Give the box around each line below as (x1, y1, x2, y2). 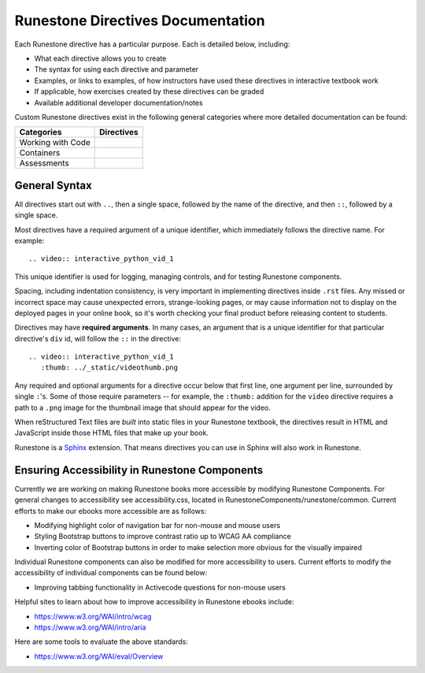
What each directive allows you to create (34, 54, 167, 63)
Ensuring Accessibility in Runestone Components (14, 463, 264, 477)
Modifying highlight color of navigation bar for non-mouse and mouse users (34, 520, 281, 530)
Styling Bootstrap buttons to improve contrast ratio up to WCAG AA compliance (34, 532, 291, 541)
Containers (19, 147, 61, 158)
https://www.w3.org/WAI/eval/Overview (34, 651, 164, 661)
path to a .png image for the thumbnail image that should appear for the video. (14, 403, 271, 412)
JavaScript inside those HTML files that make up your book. (14, 428, 209, 437)
